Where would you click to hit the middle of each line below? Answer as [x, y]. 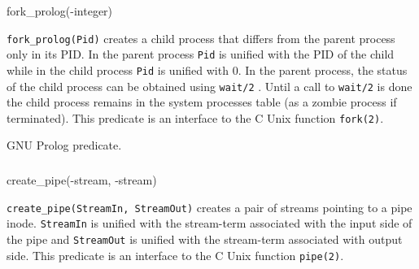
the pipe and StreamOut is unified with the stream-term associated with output [205, 239]
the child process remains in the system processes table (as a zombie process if [202, 102]
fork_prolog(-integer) [60, 11]
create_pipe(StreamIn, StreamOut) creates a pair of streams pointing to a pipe [209, 207]
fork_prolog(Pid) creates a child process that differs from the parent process [201, 38]
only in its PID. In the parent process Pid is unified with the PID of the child [201, 54]
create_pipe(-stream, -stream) [82, 179]
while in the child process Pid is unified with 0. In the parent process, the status [207, 69]
